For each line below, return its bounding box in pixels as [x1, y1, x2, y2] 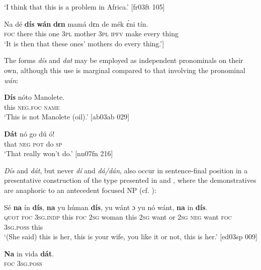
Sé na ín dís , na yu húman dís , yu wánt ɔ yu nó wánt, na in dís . [4, 201, 208, 212]
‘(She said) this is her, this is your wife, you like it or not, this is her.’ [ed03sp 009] [4, 231, 257, 242]
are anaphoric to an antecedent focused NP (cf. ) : [4, 184, 156, 195]
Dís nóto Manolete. [4, 92, 65, 102]
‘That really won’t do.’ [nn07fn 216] [4, 148, 113, 159]
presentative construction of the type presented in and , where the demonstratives [4, 175, 256, 185]
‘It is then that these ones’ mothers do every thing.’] [4, 38, 164, 48]
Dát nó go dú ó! [4, 128, 55, 139]
